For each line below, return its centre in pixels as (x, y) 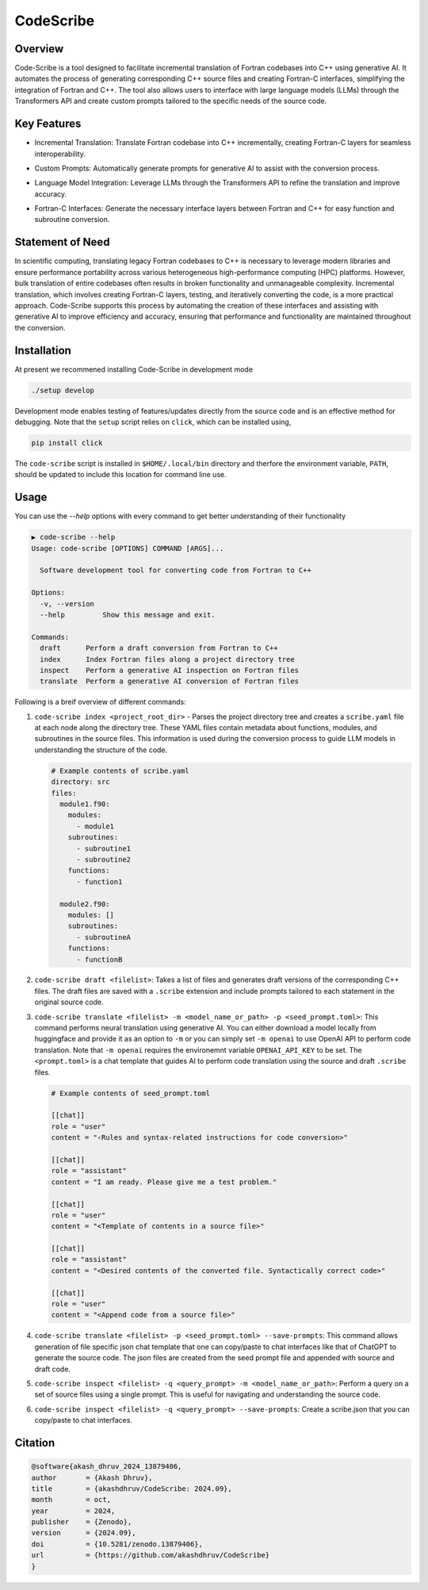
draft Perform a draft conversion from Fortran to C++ (159, 648)
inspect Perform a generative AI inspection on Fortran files (170, 670)
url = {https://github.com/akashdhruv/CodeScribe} (151, 1555)
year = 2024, (73, 1511)
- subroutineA (103, 937)
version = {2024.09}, (84, 1533)
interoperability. (60, 154)
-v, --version (67, 604)
